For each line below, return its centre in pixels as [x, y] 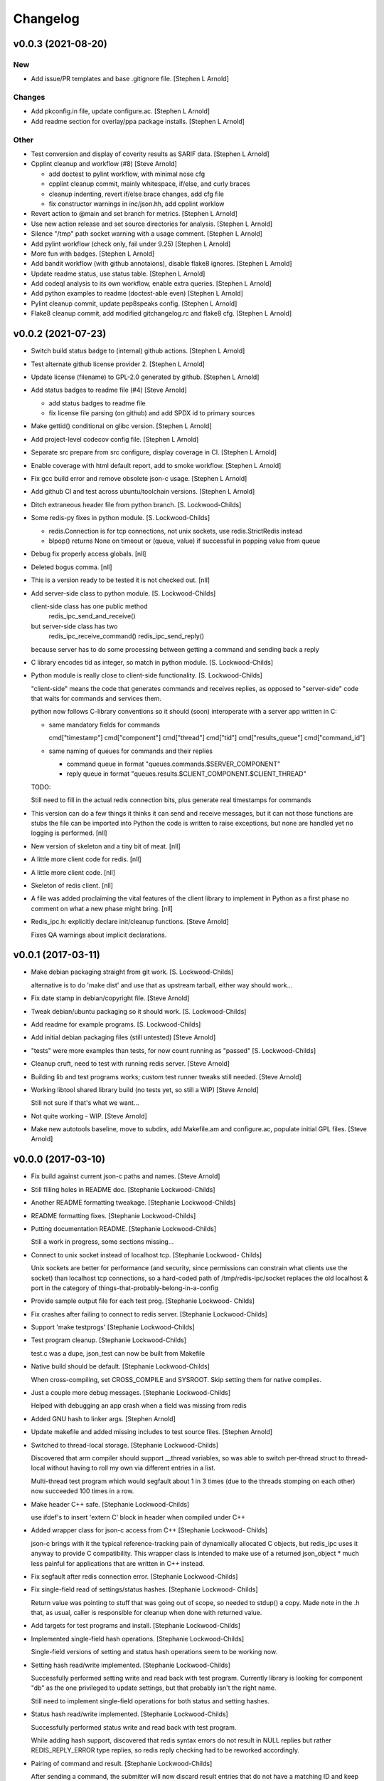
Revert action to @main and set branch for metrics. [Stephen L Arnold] [134, 214]
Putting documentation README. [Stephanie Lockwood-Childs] [124, 1228]
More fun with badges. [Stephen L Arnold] [93, 254]
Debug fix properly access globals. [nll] [89, 554]
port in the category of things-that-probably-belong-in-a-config [124, 1288]
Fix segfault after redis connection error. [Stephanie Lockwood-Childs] [134, 1576]
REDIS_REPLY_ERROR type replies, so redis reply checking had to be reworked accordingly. [165, 1750]
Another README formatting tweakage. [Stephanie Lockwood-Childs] [133, 1203]
